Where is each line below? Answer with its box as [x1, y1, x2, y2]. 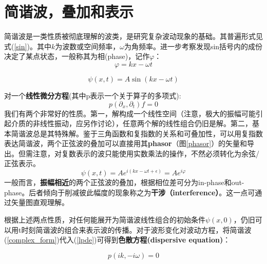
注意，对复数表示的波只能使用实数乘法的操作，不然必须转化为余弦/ [32, 148, 259, 158]
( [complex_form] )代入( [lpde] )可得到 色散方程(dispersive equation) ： [4, 234, 231, 245]
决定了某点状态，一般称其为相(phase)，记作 [4, 51, 150, 62]
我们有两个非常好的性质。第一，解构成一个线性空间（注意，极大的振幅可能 [4, 108, 256, 118]
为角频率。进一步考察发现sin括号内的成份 [124, 40, 263, 51]
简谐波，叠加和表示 [4, 1, 134, 22]
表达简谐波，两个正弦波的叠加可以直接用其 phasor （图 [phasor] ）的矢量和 [4, 138, 247, 149]
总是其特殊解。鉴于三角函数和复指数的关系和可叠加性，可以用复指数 [32, 128, 263, 138]
